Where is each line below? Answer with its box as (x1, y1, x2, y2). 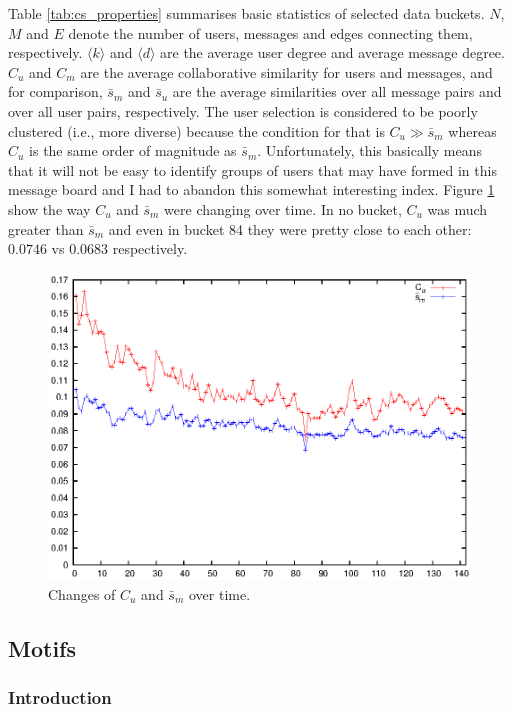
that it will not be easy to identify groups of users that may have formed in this (8, 159, 497, 180)
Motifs (8, 632, 76, 663)
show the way (8, 198, 91, 219)
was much (427, 198, 488, 219)
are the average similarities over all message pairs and (172, 81, 502, 102)
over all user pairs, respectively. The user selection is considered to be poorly (8, 100, 478, 121)
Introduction (8, 684, 112, 709)
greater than (8, 218, 84, 239)
